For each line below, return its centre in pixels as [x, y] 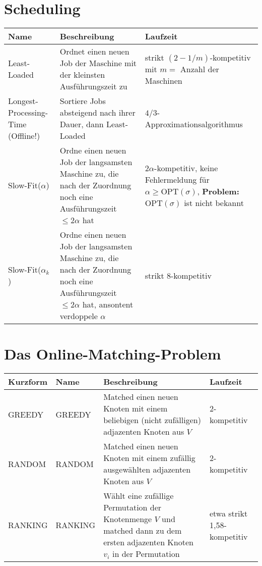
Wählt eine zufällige [139, 496]
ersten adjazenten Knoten [148, 542]
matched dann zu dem [143, 531]
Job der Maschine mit [98, 63]
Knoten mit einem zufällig [149, 458]
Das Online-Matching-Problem [113, 354]
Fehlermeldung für [177, 179]
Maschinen [163, 80]
